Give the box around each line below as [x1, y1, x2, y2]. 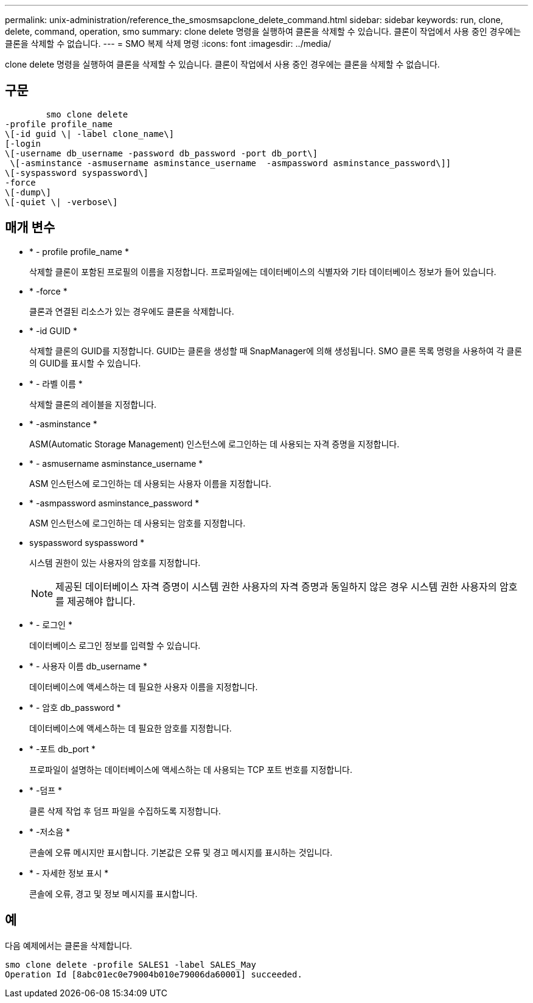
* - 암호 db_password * [29, 702, 121, 713]
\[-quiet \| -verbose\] [5, 197, 118, 207]
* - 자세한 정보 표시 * [29, 867, 109, 878]
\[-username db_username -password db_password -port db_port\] [5, 148, 318, 158]
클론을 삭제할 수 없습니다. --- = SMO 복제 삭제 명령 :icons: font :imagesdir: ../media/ [5, 38, 331, 49]
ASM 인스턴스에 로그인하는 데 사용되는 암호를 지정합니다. [29, 517, 246, 528]
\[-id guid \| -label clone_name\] [5, 128, 175, 139]
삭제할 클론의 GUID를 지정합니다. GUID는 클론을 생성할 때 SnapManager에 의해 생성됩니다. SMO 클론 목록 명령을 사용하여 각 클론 [29, 345, 523, 356]
